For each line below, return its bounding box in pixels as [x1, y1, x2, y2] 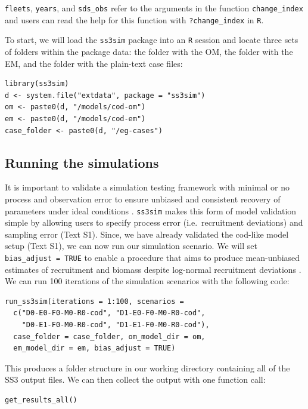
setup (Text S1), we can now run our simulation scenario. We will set [5, 239, 257, 252]
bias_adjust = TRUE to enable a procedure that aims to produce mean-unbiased [5, 251, 300, 263]
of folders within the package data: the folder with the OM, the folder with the [5, 45, 293, 57]
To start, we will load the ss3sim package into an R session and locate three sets [5, 33, 298, 46]
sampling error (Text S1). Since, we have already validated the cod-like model [5, 227, 289, 240]
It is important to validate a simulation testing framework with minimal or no [5, 181, 290, 193]
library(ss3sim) [5, 79, 69, 88]
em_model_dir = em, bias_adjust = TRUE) [13, 344, 176, 353]
